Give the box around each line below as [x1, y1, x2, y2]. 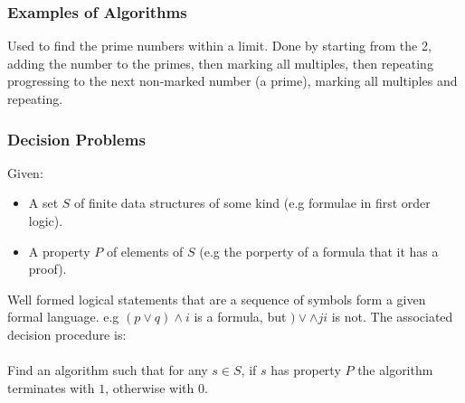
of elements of [106, 241, 184, 260]
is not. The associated [331, 307, 453, 326]
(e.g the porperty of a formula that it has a [199, 241, 439, 260]
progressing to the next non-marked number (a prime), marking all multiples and [7, 71, 458, 90]
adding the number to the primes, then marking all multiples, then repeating [7, 53, 433, 72]
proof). [28, 259, 67, 278]
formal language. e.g [7, 307, 119, 326]
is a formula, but [194, 307, 287, 326]
